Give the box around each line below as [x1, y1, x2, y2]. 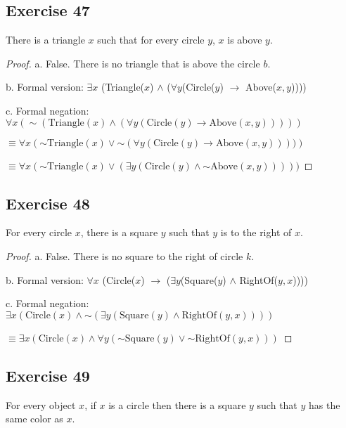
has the [309, 397, 340, 412]
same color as [6, 411, 63, 426]
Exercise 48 [6, 192, 90, 214]
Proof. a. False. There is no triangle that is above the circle [6, 56, 260, 70]
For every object [6, 397, 76, 412]
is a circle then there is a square [108, 397, 246, 412]
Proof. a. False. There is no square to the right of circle [6, 248, 243, 263]
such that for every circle [97, 32, 205, 47]
